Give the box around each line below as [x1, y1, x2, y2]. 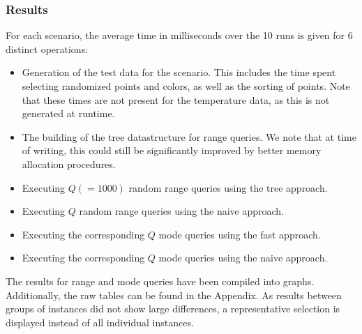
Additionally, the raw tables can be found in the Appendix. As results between [6, 287, 342, 302]
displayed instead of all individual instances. [6, 314, 194, 329]
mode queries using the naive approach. [158, 250, 328, 265]
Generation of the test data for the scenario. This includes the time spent [22, 65, 336, 79]
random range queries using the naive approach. [79, 204, 285, 218]
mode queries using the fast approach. [158, 227, 321, 241]
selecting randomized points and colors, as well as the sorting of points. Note [22, 79, 350, 93]
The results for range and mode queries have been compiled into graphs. [6, 273, 315, 288]
